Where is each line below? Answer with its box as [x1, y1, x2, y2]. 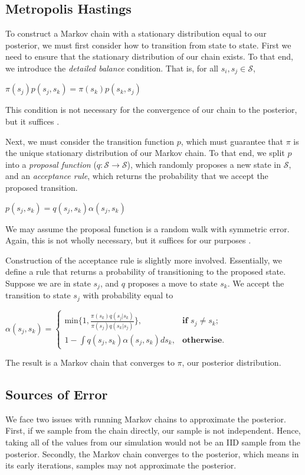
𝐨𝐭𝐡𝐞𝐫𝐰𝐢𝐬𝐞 [182, 336, 222, 344]
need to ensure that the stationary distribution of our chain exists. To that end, [5, 50, 293, 63]
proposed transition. [5, 181, 78, 193]
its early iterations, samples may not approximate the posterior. [5, 459, 237, 471]
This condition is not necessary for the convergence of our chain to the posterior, [5, 103, 297, 116]
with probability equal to [83, 289, 173, 301]
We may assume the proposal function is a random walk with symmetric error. [5, 222, 290, 235]
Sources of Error [5, 385, 108, 404]
